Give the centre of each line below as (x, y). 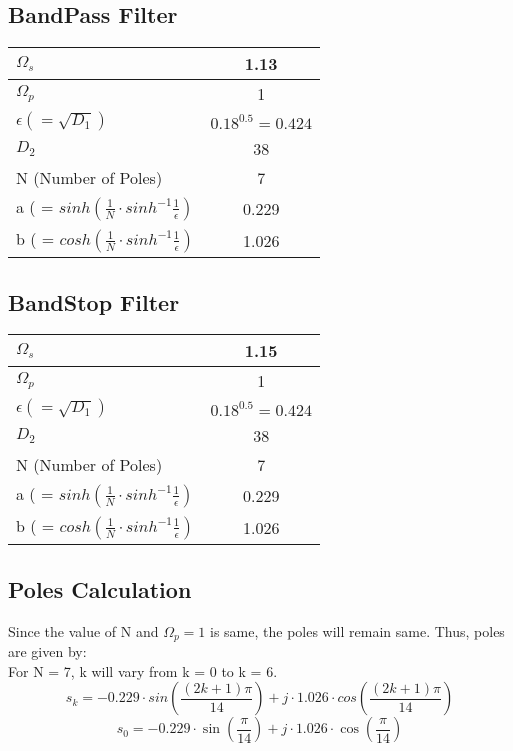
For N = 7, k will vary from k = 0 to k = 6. (143, 670)
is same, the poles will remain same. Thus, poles (357, 630)
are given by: (47, 651)
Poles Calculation (100, 588)
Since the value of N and (83, 630)
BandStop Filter (94, 301)
